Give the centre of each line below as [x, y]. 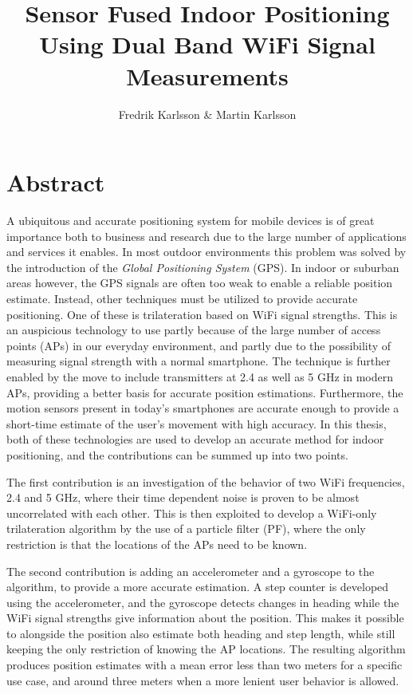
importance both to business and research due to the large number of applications [206, 236]
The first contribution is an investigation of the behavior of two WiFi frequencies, [206, 481]
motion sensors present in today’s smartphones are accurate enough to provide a [203, 408]
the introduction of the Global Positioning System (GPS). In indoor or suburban [203, 267]
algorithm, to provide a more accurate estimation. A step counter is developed [198, 587]
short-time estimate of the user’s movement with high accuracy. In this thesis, [197, 423]
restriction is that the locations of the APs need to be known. [157, 544]
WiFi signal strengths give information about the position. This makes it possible [205, 618]
